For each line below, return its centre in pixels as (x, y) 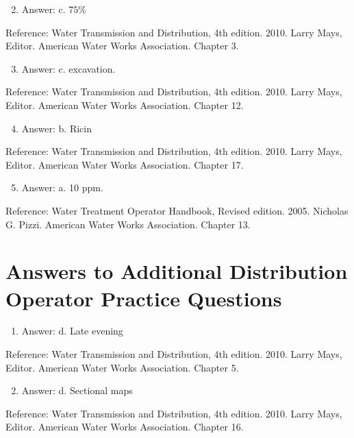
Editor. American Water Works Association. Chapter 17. (125, 164)
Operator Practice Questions (144, 298)
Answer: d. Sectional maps (77, 390)
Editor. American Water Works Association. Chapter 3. (122, 46)
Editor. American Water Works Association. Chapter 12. (125, 105)
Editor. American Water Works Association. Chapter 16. (125, 427)
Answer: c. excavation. (68, 68)
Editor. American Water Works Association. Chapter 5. (122, 367)
